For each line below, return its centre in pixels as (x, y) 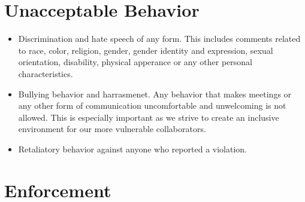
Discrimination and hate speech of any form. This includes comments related (159, 39)
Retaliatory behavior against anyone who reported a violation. (132, 149)
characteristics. (46, 73)
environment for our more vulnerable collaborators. (112, 129)
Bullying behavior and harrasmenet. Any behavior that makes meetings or (155, 94)
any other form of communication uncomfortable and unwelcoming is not (152, 105)
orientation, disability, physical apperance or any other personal (135, 62)
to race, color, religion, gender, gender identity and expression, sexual (146, 50)
